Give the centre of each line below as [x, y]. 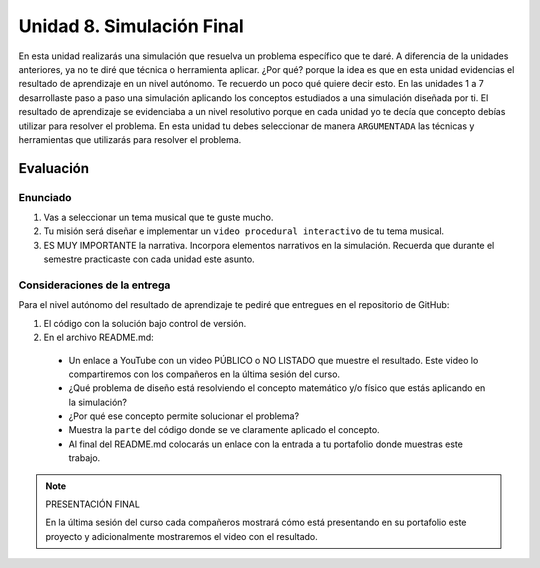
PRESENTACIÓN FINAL [92, 504]
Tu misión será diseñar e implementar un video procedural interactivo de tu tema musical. [244, 231]
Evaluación [54, 168]
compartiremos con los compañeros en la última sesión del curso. [204, 374]
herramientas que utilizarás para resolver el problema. [130, 139]
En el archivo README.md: [98, 337]
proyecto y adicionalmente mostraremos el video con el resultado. [182, 536]
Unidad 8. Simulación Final [131, 26]
